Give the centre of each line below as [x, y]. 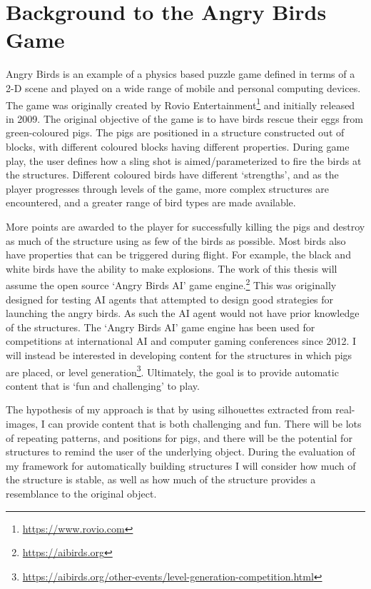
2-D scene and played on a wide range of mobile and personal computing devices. [183, 87]
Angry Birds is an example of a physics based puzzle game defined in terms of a [181, 74]
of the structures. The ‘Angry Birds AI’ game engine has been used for [161, 327]
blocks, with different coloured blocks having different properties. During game [178, 146]
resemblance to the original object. [81, 493]
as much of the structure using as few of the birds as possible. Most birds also [176, 240]
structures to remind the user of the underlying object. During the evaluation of [181, 452]
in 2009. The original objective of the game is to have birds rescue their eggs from [184, 118]
